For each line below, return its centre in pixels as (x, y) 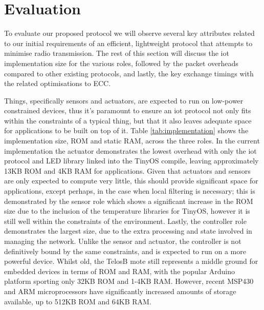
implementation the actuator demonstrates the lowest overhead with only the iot (130, 150)
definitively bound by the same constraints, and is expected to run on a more (125, 251)
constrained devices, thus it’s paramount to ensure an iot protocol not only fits (128, 110)
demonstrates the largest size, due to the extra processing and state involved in (128, 231)
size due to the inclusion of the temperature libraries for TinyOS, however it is (127, 211)
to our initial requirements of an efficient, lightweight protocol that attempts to (128, 43)
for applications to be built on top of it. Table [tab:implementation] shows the (126, 130)
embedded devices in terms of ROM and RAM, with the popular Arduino (120, 271)
